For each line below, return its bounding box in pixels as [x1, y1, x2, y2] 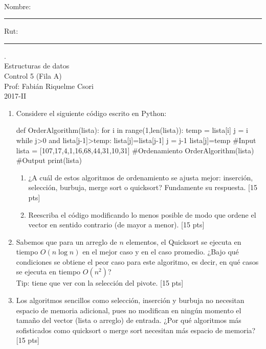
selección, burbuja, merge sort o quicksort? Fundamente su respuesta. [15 [28, 182, 257, 193]
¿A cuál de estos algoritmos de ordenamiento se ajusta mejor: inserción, [28, 172, 253, 182]
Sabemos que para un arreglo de [16, 236, 117, 247]
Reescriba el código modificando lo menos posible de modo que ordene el [28, 209, 256, 220]
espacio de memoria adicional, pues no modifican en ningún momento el [16, 305, 241, 315]
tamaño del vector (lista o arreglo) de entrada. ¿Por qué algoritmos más [16, 315, 241, 325]
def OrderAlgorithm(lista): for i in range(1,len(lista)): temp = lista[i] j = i [16, 125, 248, 135]
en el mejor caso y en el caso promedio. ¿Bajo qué [82, 246, 239, 257]
